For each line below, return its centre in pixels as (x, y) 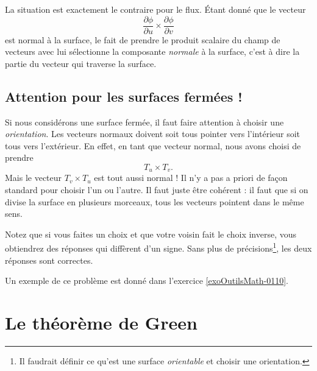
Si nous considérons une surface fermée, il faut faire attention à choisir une (144, 122)
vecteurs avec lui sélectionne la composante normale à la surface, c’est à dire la (152, 51)
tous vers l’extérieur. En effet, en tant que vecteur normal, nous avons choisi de (153, 145)
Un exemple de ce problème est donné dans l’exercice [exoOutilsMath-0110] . (147, 281)
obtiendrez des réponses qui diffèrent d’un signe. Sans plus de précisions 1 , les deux (158, 247)
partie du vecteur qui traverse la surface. (81, 63)
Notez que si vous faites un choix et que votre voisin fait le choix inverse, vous (151, 234)
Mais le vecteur (34, 178)
